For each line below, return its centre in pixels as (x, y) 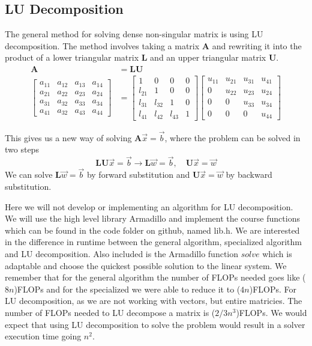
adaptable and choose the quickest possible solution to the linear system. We (146, 265)
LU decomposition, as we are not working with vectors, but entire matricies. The (154, 301)
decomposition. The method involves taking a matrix (102, 45)
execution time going (43, 336)
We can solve (29, 175)
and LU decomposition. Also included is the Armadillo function (122, 253)
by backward (249, 175)
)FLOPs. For (273, 289)
